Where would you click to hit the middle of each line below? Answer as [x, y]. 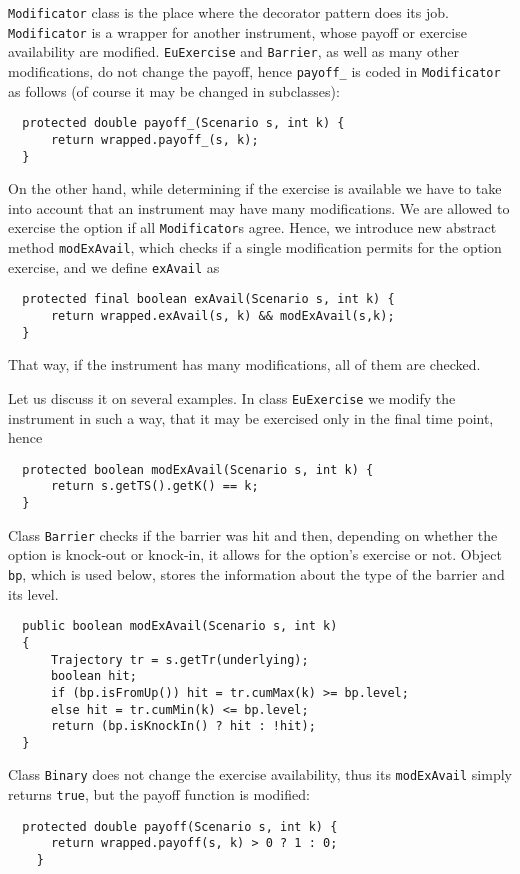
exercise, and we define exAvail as [114, 266]
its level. [33, 593]
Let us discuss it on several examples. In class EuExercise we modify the [232, 397]
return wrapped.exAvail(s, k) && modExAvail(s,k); [222, 316]
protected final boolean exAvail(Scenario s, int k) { [208, 299]
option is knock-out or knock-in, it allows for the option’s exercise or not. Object [255, 554]
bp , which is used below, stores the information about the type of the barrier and [256, 573]
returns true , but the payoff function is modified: [159, 794]
